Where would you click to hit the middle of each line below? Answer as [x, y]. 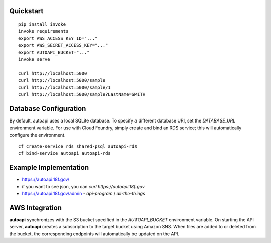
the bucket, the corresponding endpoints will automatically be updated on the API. [94, 234]
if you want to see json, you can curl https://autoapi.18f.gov [83, 186]
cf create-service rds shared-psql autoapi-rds [78, 146]
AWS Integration [36, 208]
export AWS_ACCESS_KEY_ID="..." [58, 38]
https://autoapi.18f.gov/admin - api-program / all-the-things [83, 194]
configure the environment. [37, 135]
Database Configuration [48, 109]
